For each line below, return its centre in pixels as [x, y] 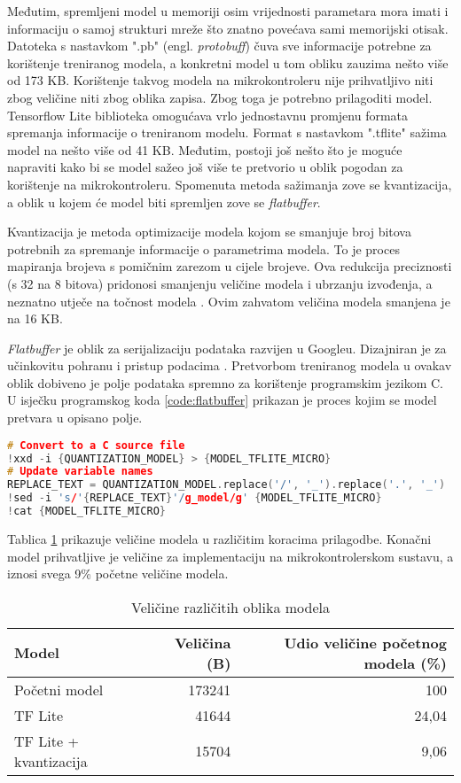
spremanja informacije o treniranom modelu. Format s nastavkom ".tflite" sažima [227, 132]
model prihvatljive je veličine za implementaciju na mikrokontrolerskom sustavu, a [230, 556]
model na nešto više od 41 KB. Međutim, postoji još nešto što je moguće [205, 149]
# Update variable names [80, 472]
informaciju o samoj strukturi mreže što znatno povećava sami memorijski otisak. [228, 28]
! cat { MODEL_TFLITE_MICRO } [87, 512]
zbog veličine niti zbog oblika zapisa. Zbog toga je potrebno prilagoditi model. [220, 97]
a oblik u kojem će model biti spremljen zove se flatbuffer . [164, 202]
